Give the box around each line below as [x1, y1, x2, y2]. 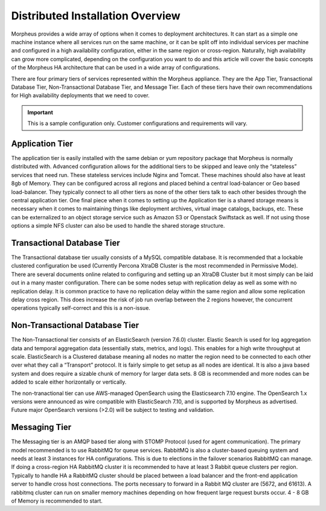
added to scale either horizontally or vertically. [11, 378, 127, 386]
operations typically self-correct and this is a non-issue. [11, 304, 151, 312]
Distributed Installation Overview [11, 9, 181, 22]
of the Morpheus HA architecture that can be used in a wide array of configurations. [11, 64, 220, 71]
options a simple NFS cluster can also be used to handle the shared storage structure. [11, 222, 225, 230]
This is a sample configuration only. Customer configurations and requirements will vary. [27, 120, 248, 127]
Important [27, 109, 54, 116]
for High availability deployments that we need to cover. [11, 92, 150, 99]
